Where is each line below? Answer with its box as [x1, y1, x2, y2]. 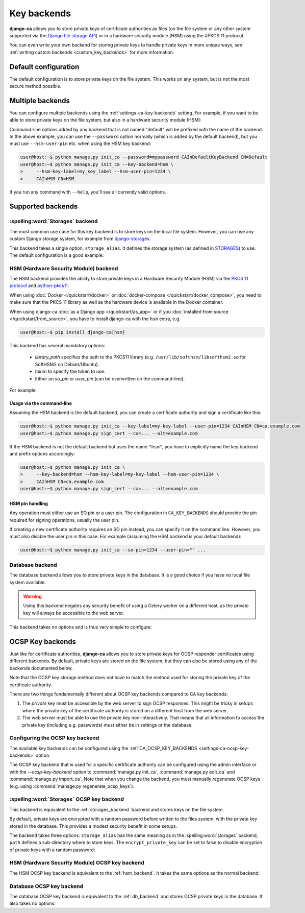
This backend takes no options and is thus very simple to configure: [9, 624, 152, 630]
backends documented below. [9, 665, 73, 671]
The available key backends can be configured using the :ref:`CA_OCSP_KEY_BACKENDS [9, 745, 197, 751]
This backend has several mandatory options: [9, 343, 106, 349]
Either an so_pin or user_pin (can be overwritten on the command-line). [35, 375, 185, 381]
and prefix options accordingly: [9, 451, 75, 457]
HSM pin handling [9, 500, 48, 507]
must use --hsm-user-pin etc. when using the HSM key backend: [9, 140, 151, 147]
